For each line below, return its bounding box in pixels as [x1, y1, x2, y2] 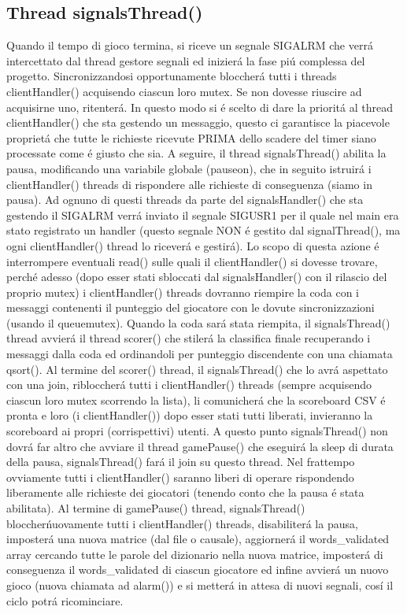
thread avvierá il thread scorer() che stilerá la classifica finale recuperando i [6, 330, 371, 346]
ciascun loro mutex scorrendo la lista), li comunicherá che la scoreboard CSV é [6, 391, 386, 408]
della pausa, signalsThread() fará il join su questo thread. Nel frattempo [6, 453, 355, 470]
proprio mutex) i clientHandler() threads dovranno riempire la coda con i [6, 283, 359, 300]
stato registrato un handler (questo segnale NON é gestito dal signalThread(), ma [6, 222, 401, 239]
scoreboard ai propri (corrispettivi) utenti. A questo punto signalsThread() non [6, 423, 388, 439]
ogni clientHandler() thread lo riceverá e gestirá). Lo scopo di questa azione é [6, 237, 379, 253]
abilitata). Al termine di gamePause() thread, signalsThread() [6, 500, 305, 516]
